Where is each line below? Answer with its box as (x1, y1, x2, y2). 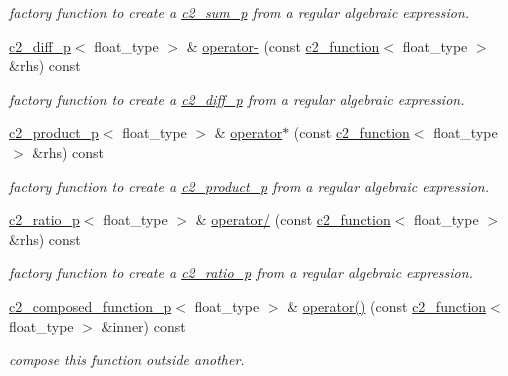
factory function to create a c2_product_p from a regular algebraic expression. (9, 175, 490, 196)
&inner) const (101, 315, 186, 336)
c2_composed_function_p (9, 295, 172, 316)
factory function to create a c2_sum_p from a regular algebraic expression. (9, 2, 470, 22)
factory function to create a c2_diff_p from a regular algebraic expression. (9, 88, 465, 109)
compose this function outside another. (9, 349, 245, 370)
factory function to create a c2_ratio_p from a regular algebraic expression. (9, 262, 473, 283)
